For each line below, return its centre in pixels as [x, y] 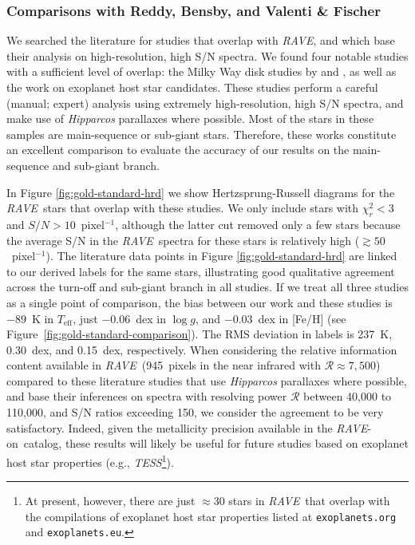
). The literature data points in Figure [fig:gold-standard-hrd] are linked [221, 256]
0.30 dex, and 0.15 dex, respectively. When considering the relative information [202, 349]
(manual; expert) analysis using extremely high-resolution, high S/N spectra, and [205, 103]
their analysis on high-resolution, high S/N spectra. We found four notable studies [207, 55]
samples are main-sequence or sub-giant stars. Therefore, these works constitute [202, 134]
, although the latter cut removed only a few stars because [258, 224]
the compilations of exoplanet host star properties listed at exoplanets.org [211, 516]
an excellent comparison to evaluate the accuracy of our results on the [178, 150]
